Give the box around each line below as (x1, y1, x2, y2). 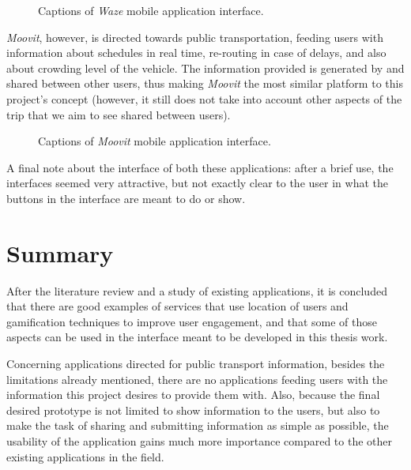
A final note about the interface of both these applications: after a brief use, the (6, 159, 394, 175)
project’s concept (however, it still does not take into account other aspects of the (6, 90, 402, 107)
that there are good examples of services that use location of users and (6, 298, 349, 314)
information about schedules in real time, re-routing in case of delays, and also (6, 44, 386, 61)
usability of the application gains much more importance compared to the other (6, 433, 392, 449)
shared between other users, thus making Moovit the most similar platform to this (6, 75, 403, 92)
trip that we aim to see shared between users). (6, 106, 231, 122)
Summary (6, 236, 114, 269)
